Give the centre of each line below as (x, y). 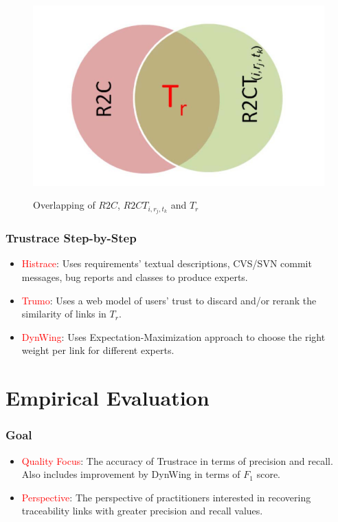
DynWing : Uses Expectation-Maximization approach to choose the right (173, 336)
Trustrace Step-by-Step (71, 238)
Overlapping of (64, 205)
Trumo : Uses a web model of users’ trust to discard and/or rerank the (169, 300)
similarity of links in (64, 314)
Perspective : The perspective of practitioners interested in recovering (166, 497)
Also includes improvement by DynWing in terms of (131, 474)
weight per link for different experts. (98, 350)
